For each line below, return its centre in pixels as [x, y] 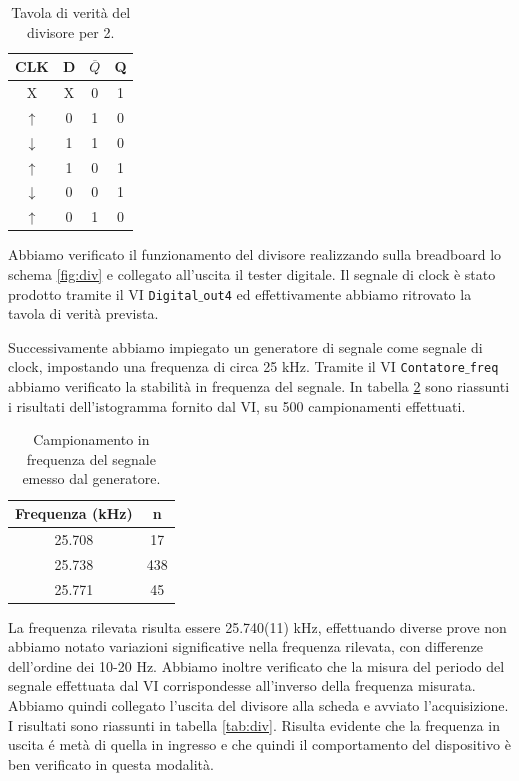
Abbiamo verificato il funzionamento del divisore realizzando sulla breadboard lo [255, 254]
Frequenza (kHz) [74, 513]
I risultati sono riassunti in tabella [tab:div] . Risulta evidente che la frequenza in [254, 724]
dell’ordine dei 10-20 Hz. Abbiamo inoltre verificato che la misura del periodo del [256, 665]
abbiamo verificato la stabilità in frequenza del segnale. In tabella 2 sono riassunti [259, 386]
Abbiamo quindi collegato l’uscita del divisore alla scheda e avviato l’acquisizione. [258, 705]
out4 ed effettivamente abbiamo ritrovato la [337, 293]
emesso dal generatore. [91, 478]
